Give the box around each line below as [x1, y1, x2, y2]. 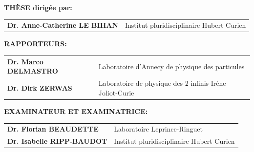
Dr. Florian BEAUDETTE [7, 124, 99, 134]
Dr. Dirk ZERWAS [7, 83, 72, 93]
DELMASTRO [7, 66, 58, 76]
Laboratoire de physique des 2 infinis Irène [98, 78, 226, 88]
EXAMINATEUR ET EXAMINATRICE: [4, 106, 148, 116]
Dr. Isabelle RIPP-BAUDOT [7, 136, 107, 146]
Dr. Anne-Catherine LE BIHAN [7, 20, 118, 30]
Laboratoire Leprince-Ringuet [114, 124, 203, 134]
